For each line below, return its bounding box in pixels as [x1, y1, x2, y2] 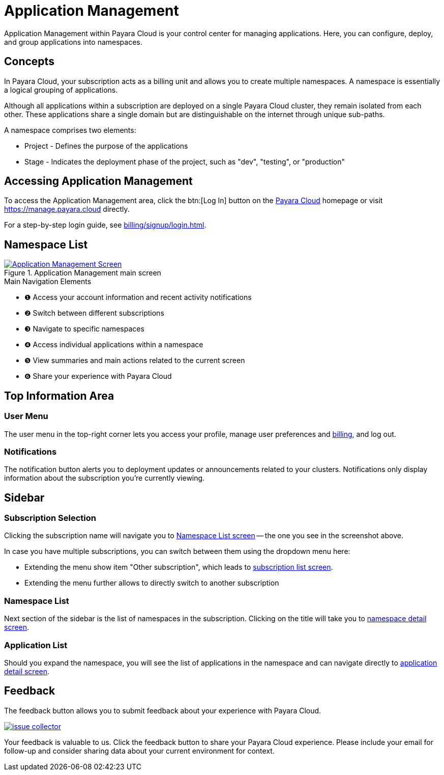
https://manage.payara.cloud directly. [4, 205, 130, 214]
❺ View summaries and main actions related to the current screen [24, 356, 245, 365]
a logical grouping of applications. [4, 85, 118, 94]
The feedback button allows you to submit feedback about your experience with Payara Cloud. [4, 706, 321, 715]
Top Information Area [4, 389, 114, 402]
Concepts [4, 55, 54, 68]
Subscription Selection [4, 513, 96, 523]
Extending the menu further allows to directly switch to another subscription [24, 578, 279, 588]
